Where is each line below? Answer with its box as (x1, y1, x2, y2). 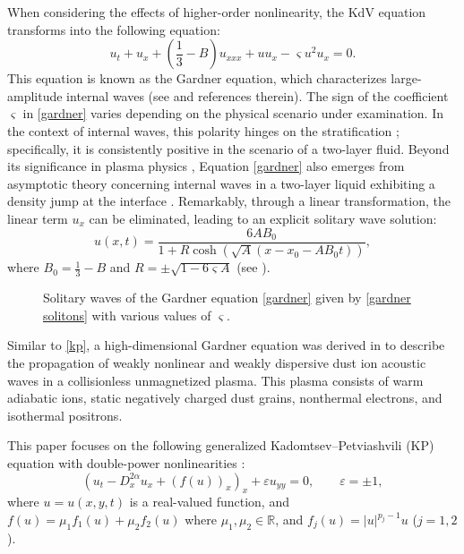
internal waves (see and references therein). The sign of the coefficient (66, 86, 449, 105)
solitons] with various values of (43, 305, 211, 324)
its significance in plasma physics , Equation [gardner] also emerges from (7, 157, 405, 175)
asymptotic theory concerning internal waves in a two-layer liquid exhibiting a (7, 174, 435, 192)
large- (391, 69, 422, 88)
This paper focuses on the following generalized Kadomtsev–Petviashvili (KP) (7, 436, 434, 455)
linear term (7, 209, 68, 227)
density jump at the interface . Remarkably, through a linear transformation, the (7, 192, 451, 210)
